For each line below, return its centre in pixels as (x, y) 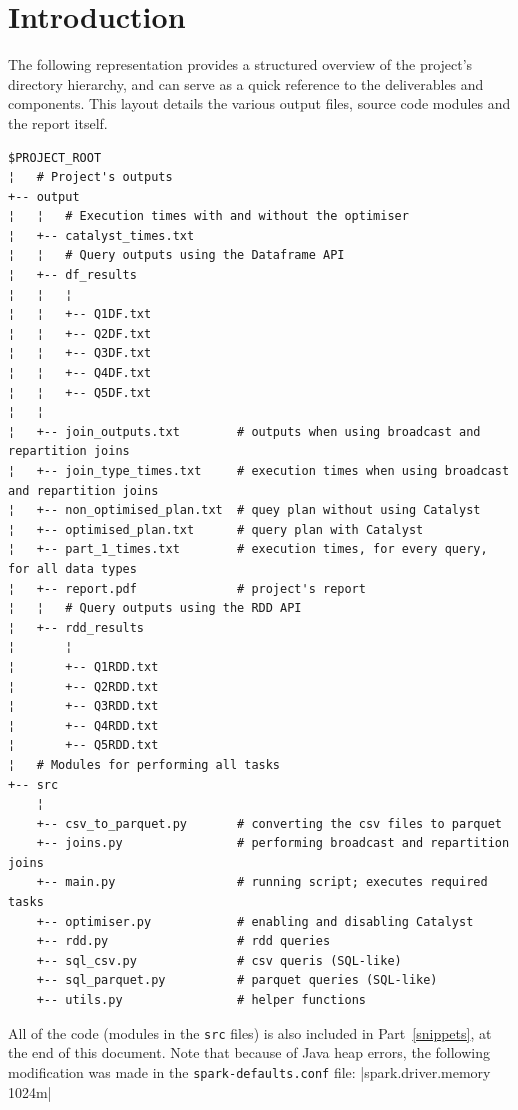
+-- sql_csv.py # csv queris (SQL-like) (219, 960)
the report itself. (58, 122)
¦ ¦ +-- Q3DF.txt (80, 353)
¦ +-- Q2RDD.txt (83, 686)
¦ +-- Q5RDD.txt (83, 745)
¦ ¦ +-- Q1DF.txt (80, 314)
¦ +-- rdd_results (76, 627)
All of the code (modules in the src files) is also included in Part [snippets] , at (250, 1032)
